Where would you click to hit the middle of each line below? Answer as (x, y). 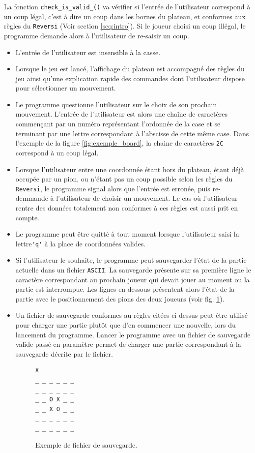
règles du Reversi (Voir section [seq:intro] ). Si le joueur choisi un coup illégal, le (125, 26)
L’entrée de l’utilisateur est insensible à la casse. (88, 52)
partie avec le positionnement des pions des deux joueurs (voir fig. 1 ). (120, 298)
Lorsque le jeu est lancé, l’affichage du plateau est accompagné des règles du (130, 69)
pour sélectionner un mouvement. (66, 88)
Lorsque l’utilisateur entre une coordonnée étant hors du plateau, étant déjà (130, 169)
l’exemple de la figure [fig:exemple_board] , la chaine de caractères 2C (119, 143)
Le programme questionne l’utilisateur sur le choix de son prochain (116, 104)
